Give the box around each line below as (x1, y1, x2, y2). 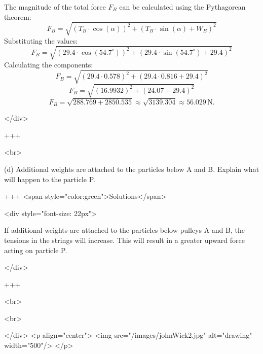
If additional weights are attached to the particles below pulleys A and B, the (4, 225, 245, 235)
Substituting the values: (4, 35, 78, 46)
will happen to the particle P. (4, 173, 95, 184)
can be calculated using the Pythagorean (119, 2, 246, 12)
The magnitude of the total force (4, 2, 106, 12)
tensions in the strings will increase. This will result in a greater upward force (4, 234, 245, 245)
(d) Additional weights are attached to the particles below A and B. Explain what (4, 163, 259, 174)
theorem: (4, 11, 31, 22)
